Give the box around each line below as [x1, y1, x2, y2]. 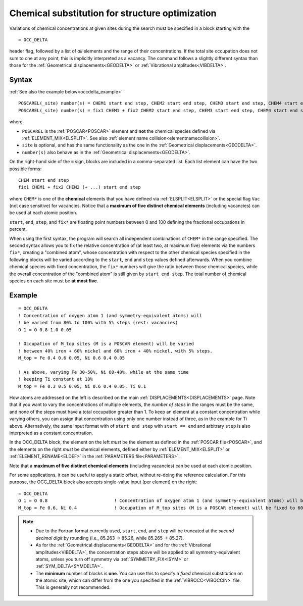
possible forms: [9, 166, 42, 172]
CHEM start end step [18, 177, 69, 183]
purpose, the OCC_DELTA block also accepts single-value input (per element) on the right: [9, 479, 197, 485]
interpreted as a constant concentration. [9, 430, 93, 436]
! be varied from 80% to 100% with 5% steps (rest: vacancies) [18, 320, 178, 326]
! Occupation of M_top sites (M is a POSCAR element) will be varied [18, 341, 194, 347]
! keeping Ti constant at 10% [18, 376, 93, 382]
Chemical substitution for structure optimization [9, 8, 217, 19]
